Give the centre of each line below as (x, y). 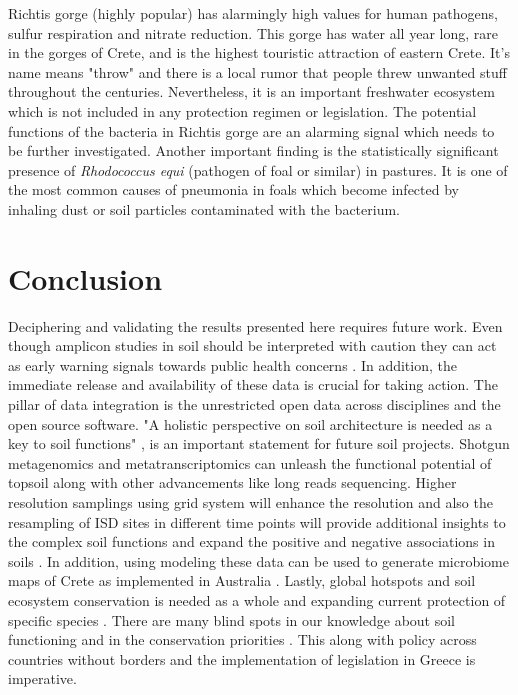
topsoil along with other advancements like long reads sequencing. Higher (232, 482)
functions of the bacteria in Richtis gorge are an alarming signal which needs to (251, 130)
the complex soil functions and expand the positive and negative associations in (251, 541)
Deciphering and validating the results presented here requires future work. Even (255, 325)
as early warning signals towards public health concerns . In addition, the (232, 364)
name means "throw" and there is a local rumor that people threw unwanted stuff (257, 71)
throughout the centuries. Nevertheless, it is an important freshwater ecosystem (251, 91)
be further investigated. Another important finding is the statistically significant (253, 150)
